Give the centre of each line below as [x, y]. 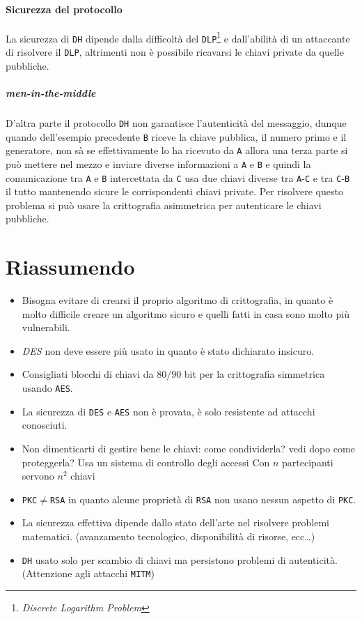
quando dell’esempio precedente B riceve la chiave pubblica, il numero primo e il [176, 136]
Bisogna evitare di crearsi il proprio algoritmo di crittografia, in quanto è [178, 300]
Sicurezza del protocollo [64, 9]
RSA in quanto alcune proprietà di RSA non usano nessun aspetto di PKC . [203, 499]
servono [38, 476]
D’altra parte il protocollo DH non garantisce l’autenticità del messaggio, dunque [176, 122]
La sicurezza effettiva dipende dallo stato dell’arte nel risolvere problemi [176, 522]
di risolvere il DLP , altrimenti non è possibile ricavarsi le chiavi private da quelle [175, 52]
